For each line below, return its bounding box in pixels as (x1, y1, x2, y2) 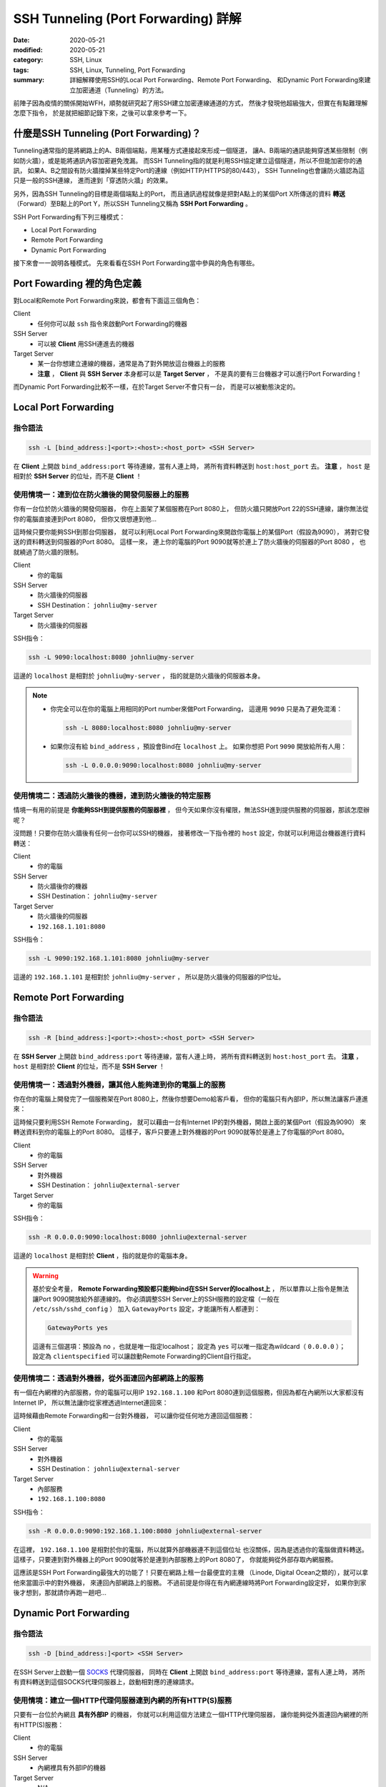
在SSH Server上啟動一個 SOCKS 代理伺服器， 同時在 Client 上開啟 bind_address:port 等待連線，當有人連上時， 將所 (13, 1668, 366, 1676)
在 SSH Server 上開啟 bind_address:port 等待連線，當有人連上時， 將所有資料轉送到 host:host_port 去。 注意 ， (13, 1051, 362, 1061)
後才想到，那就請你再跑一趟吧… (13, 1588, 107, 1597)
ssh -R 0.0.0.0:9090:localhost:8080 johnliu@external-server (28, 1233, 247, 1242)
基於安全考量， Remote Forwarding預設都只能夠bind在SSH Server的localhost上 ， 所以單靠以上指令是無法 (32, 1284, 350, 1293)
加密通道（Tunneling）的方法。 (75, 86, 168, 94)
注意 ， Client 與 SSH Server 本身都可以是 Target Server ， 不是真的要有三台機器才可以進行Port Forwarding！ (37, 369, 362, 378)
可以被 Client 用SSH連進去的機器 (37, 340, 135, 348)
